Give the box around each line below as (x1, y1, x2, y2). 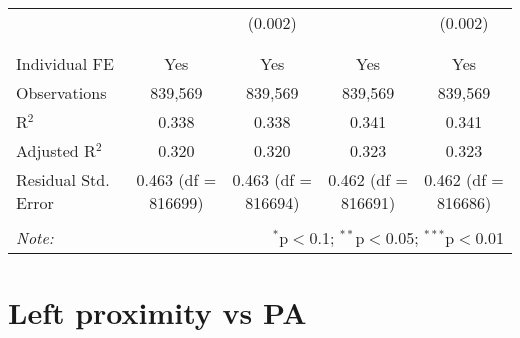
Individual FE (16, 52, 114, 75)
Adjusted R (16, 139, 96, 162)
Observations (16, 81, 107, 104)
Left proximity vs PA (8, 292, 307, 333)
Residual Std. (16, 168, 110, 191)
